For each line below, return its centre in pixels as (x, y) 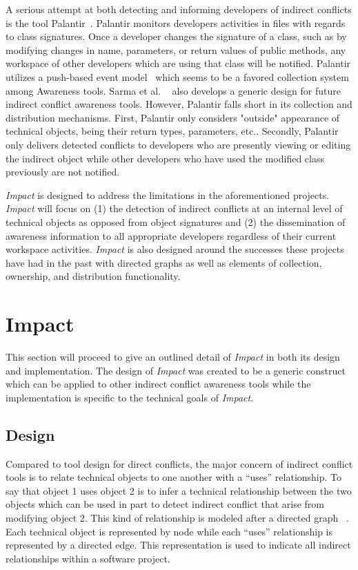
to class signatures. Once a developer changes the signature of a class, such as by (176, 36)
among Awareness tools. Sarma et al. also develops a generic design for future (173, 90)
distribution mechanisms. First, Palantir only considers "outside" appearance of (173, 117)
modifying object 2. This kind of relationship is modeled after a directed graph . (177, 517)
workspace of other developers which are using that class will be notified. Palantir (178, 63)
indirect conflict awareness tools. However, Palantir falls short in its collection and (179, 104)
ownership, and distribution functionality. (93, 276)
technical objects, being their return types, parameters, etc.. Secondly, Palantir (172, 131)
